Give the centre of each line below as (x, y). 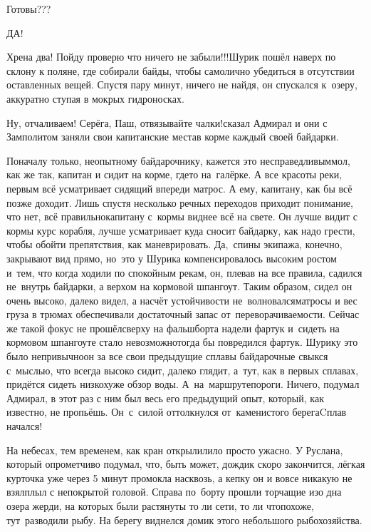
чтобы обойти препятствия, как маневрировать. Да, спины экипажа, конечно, (174, 244)
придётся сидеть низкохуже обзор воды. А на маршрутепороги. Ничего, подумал (183, 384)
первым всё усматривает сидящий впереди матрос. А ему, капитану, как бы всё (179, 188)
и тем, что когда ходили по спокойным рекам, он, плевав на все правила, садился (184, 272)
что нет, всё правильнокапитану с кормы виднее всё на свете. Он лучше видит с (182, 216)
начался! (25, 426)
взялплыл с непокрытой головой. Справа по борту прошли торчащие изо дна (174, 492)
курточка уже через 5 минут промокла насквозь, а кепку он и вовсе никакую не (179, 477)
